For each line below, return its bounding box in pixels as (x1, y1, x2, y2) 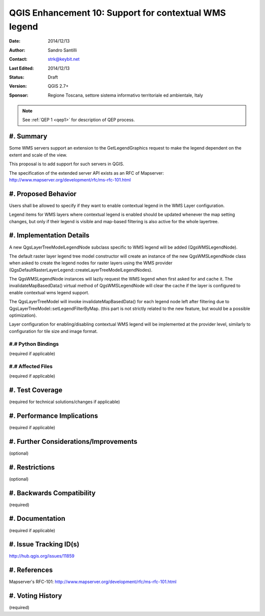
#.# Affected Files (9, 363, 53, 370)
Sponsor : (9, 92, 29, 98)
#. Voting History (9, 591, 62, 600)
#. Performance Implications (9, 411, 98, 420)
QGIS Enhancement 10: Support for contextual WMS (9, 7, 226, 18)
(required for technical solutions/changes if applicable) (9, 399, 120, 405)
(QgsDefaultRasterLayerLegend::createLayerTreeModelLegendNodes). (9, 267, 153, 273)
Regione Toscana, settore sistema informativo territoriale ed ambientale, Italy (48, 92, 203, 98)
